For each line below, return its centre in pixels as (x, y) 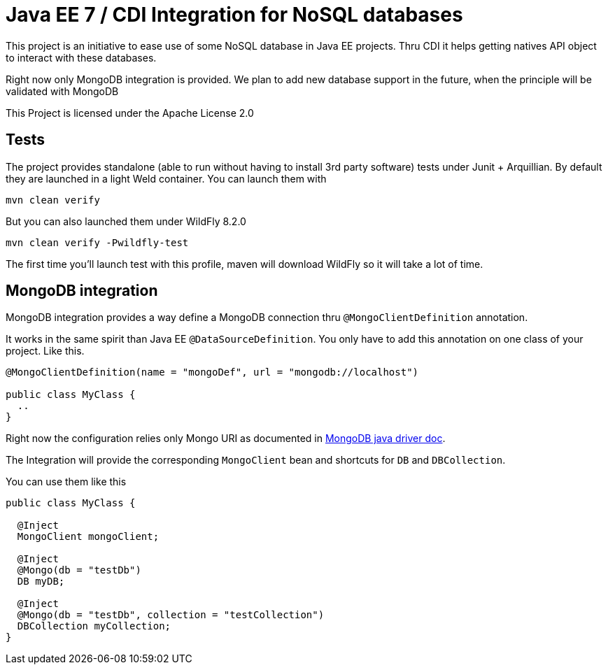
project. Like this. (45, 351)
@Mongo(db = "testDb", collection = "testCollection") (171, 615)
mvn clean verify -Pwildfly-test (97, 242)
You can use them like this (66, 482)
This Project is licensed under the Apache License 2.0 (130, 113)
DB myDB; (41, 582)
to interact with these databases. (81, 57)
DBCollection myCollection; (94, 626)
